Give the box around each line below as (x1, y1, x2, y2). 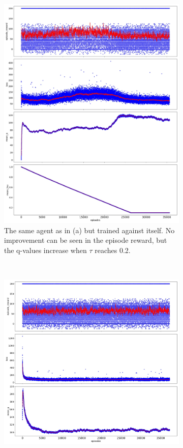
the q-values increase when (4, 244, 87, 255)
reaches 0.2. (95, 244, 131, 255)
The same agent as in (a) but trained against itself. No (4, 225, 175, 235)
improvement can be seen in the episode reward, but (4, 235, 167, 245)
